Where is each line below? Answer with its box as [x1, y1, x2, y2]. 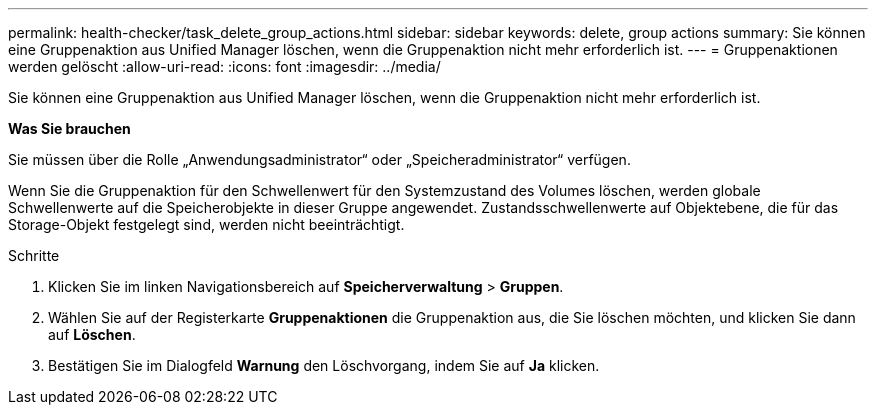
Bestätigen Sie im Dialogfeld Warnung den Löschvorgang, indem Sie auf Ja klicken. [48, 357, 600, 374]
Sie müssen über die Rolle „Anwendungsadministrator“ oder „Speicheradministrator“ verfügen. [8, 151, 631, 168]
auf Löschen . [48, 326, 136, 343]
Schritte [8, 247, 60, 264]
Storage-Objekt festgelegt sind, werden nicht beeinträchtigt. [8, 216, 405, 233]
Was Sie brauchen [8, 120, 131, 137]
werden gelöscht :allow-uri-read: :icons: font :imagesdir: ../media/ [8, 58, 441, 75]
